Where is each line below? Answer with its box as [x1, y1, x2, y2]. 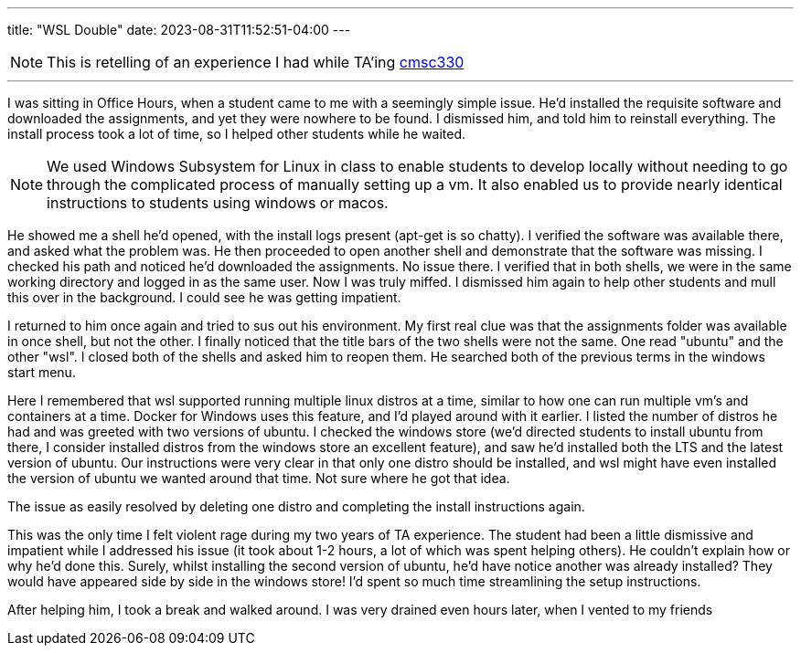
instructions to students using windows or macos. [47, 194, 389, 212]
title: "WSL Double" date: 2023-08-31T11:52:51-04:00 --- [7, 22, 351, 37]
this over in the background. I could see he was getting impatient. [7, 290, 401, 305]
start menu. [7, 364, 76, 380]
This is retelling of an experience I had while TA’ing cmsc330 [47, 53, 465, 71]
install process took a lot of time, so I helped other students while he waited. [7, 126, 466, 142]
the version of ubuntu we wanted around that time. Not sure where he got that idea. [7, 470, 510, 486]
